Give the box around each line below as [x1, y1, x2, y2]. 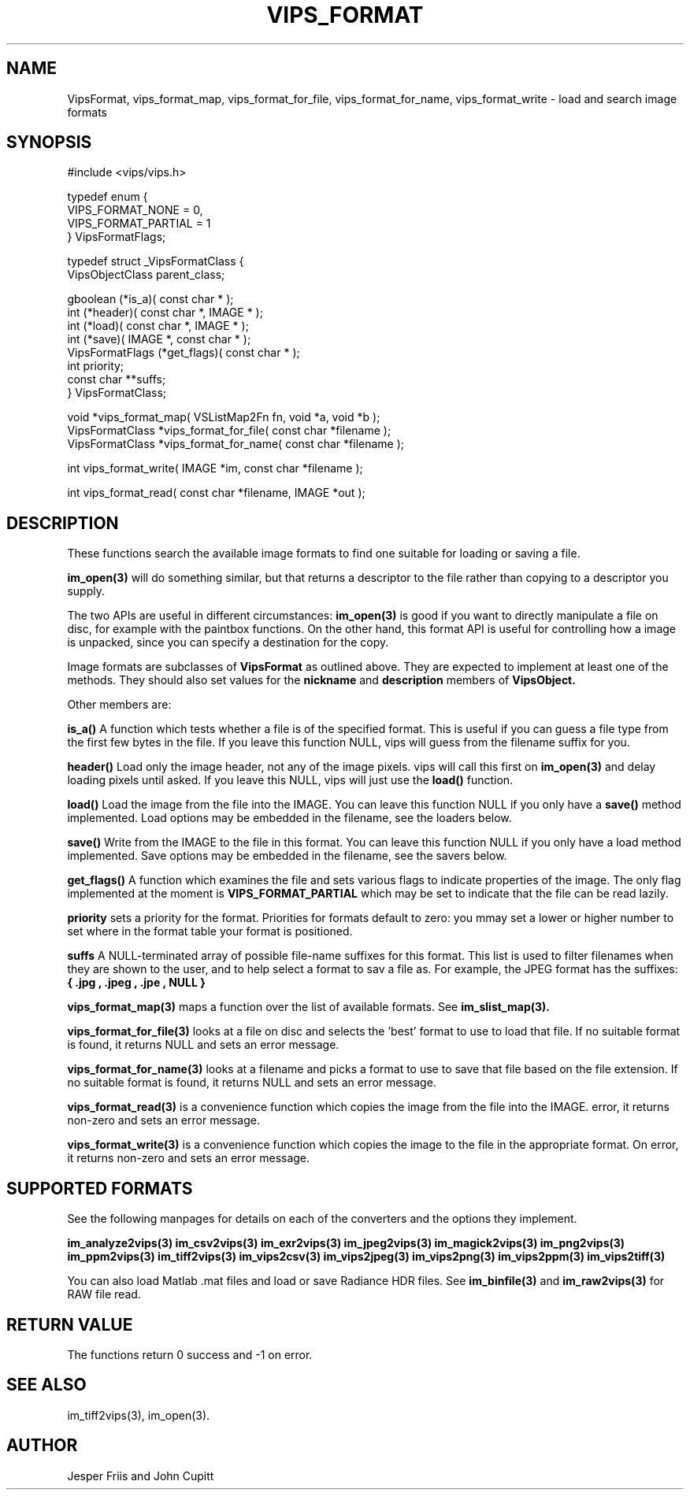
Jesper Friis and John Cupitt [67, 1468, 214, 1483]
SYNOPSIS [6, 132, 92, 153]
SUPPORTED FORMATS [6, 1178, 193, 1198]
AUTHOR [6, 1435, 78, 1456]
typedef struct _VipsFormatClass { [67, 254, 244, 268]
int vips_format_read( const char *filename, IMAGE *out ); [67, 486, 365, 500]
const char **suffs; [67, 372, 166, 387]
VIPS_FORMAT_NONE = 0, [67, 203, 203, 217]
